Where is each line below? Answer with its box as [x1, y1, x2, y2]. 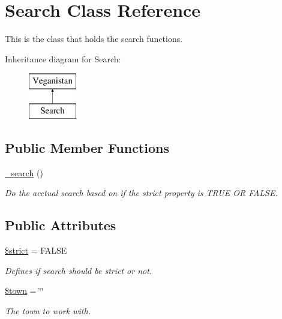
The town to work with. [5, 304, 91, 317]
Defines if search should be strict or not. [5, 264, 152, 276]
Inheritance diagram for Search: [5, 52, 121, 65]
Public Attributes [5, 216, 116, 234]
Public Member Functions [5, 138, 169, 157]
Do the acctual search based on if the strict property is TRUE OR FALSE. [5, 186, 278, 199]
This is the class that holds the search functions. [5, 32, 183, 45]
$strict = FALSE [5, 244, 67, 257]
